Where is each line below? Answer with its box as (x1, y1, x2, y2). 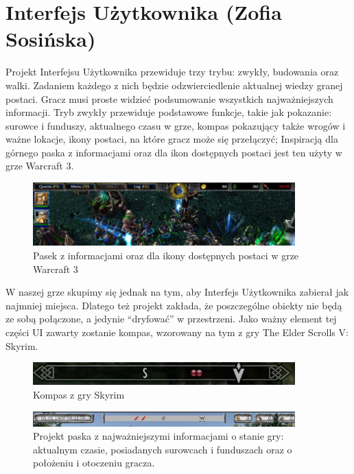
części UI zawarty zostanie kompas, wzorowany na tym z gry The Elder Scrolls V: (5, 325, 349, 340)
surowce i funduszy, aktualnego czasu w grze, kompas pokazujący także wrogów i (5, 118, 346, 132)
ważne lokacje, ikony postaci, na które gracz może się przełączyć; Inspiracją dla (5, 132, 338, 146)
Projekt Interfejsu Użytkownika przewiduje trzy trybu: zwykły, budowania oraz (5, 64, 339, 79)
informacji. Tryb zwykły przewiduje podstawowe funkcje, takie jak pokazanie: (5, 105, 332, 119)
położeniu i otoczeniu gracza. (33, 455, 155, 470)
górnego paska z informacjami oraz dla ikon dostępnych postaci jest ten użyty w (5, 145, 342, 159)
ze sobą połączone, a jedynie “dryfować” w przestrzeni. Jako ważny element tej (5, 311, 337, 326)
